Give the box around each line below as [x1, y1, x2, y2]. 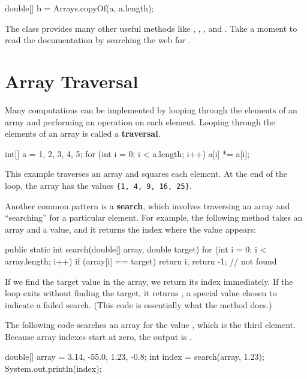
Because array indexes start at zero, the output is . [5, 330, 192, 342]
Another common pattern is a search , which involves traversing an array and [5, 199, 290, 212]
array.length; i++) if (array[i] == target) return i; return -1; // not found [5, 254, 277, 267]
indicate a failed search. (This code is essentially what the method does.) [5, 298, 272, 311]
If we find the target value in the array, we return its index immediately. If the [5, 275, 293, 287]
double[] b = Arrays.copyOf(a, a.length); [5, 2, 154, 14]
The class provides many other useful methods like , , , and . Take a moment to [5, 22, 297, 34]
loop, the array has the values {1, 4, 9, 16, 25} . [5, 179, 192, 191]
